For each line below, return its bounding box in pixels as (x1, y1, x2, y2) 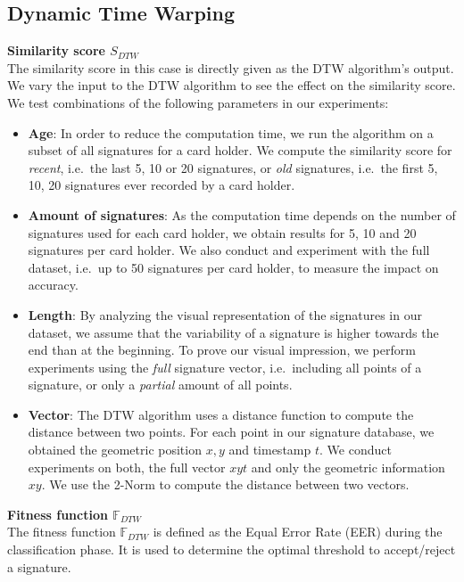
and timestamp (228, 440, 311, 459)
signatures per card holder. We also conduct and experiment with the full (28, 241, 430, 259)
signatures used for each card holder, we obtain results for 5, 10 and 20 (28, 223, 417, 242)
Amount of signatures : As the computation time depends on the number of (28, 205, 456, 224)
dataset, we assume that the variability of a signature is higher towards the (28, 323, 439, 341)
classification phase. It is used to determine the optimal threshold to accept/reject (7, 540, 456, 559)
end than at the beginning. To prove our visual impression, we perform (28, 340, 416, 359)
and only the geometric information (251, 457, 445, 476)
